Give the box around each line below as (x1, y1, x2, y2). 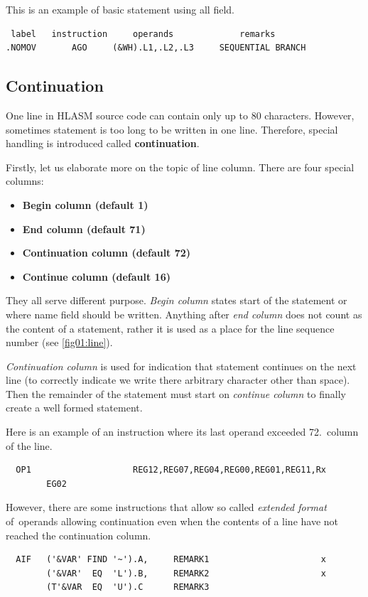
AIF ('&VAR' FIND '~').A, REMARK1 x (16, 554, 327, 565)
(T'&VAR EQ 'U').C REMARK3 (46, 582, 210, 593)
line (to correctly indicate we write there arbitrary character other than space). (6, 372, 350, 387)
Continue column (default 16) (22, 269, 171, 284)
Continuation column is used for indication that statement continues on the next (6, 358, 357, 373)
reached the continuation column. (6, 527, 151, 542)
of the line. (6, 438, 53, 453)
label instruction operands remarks (11, 28, 276, 39)
